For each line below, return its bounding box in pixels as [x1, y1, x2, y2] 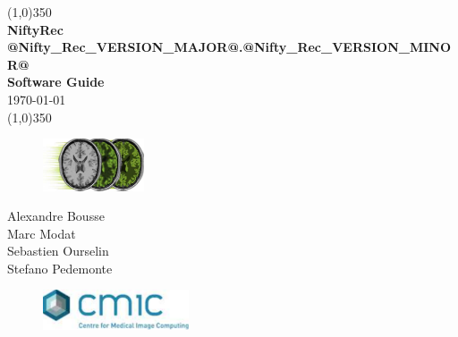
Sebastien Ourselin [7, 241, 109, 260]
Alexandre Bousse [7, 206, 105, 225]
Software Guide [7, 72, 105, 91]
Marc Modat [7, 223, 76, 242]
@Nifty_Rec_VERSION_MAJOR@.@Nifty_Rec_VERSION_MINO [7, 38, 452, 56]
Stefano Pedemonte [7, 258, 113, 277]
